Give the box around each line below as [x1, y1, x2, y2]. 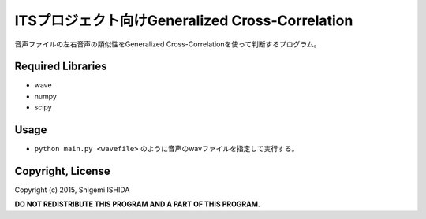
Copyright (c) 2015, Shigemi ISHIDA [14, 185, 130, 195]
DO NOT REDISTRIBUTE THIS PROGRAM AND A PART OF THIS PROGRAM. [14, 199, 260, 209]
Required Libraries [14, 60, 107, 73]
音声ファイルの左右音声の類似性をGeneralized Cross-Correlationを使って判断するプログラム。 [14, 39, 321, 49]
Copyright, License [14, 164, 110, 177]
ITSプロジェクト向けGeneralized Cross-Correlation [14, 12, 353, 29]
